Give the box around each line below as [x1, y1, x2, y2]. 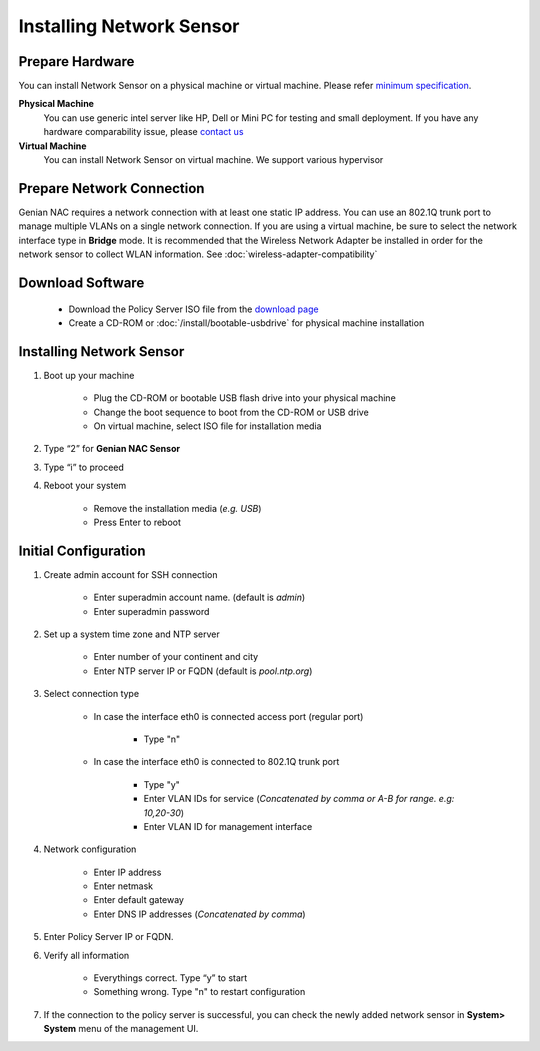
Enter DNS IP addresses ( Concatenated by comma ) [93, 908, 306, 920]
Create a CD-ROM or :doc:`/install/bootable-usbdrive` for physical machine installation [68, 316, 425, 329]
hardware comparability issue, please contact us [43, 126, 244, 138]
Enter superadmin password [93, 605, 210, 617]
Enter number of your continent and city [93, 651, 259, 663]
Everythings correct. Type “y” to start [93, 972, 248, 984]
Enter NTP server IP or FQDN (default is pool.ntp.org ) [93, 665, 313, 677]
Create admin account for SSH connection [43, 568, 218, 580]
